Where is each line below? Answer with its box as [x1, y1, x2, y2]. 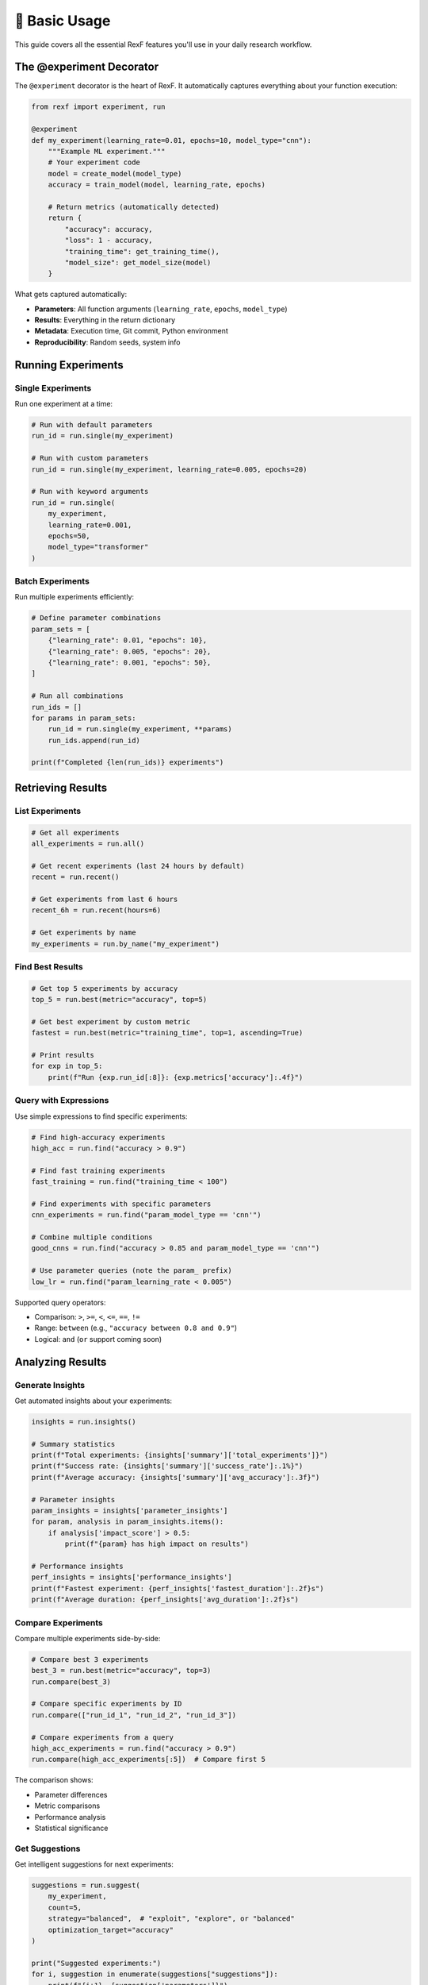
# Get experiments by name [31, 928, 136, 937]
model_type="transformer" [48, 542, 149, 552]
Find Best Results [14, 961, 83, 972]
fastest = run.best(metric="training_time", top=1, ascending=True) [31, 1028, 304, 1038]
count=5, [48, 1902, 82, 1912]
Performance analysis [34, 1812, 106, 1821]
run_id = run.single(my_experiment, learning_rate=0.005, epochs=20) [31, 464, 308, 474]
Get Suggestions [14, 1843, 81, 1854]
